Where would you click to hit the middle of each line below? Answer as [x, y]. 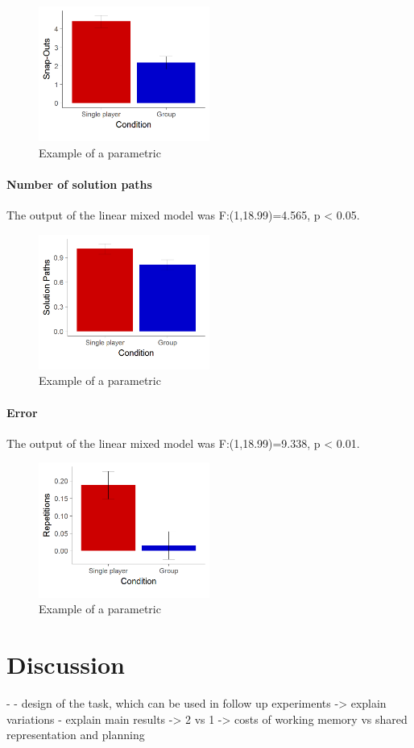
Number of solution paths [79, 184]
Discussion [66, 664]
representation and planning [76, 735]
